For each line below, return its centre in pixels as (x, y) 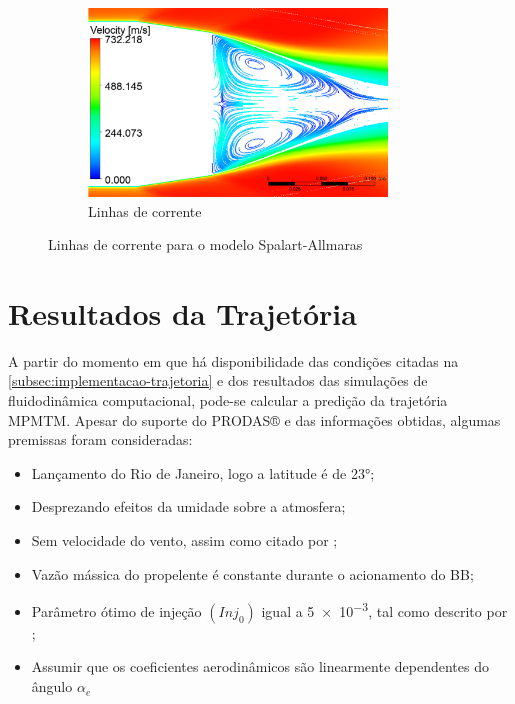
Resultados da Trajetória (182, 312)
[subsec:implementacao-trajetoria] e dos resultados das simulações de (218, 380)
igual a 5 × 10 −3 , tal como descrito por (384, 609)
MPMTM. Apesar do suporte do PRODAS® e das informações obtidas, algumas (254, 419)
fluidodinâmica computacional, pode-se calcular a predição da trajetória (228, 400)
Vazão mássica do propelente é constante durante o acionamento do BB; (252, 573)
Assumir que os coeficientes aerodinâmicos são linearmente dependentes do (260, 666)
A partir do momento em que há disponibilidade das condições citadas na (233, 360)
